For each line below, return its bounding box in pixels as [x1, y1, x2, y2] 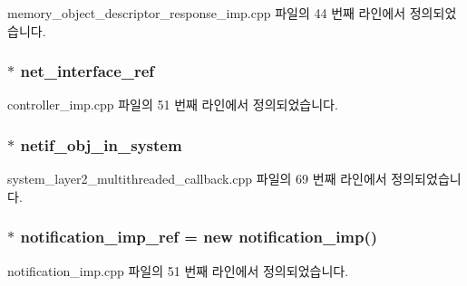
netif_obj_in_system [20, 133, 182, 156]
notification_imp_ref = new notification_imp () [20, 225, 378, 248]
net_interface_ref [20, 60, 155, 82]
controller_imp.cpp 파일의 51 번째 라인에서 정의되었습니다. [7, 95, 338, 114]
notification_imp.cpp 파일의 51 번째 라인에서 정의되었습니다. [7, 261, 349, 280]
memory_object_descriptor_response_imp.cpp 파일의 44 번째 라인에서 [7, 4, 406, 22]
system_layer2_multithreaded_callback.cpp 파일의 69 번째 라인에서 [7, 169, 387, 188]
